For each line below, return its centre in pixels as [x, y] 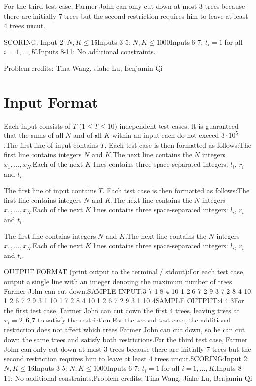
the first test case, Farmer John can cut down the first [86, 310]
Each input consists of [37, 125]
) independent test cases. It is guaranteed [176, 125]
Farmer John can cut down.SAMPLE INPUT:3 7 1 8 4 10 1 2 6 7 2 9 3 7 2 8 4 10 [128, 291]
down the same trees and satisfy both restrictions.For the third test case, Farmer [126, 339]
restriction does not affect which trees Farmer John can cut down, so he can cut [125, 329]
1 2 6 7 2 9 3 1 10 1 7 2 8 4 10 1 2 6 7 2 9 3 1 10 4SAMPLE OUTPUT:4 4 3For [124, 301]
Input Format [51, 102]
